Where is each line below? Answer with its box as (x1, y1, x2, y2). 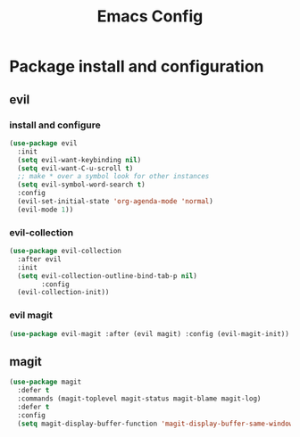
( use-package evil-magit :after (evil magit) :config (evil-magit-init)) (9, 329, 290, 338)
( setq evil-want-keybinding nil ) (17, 155, 142, 164)
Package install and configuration (9, 56, 265, 77)
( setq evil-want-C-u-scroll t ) (17, 163, 134, 173)
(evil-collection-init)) (17, 288, 110, 297)
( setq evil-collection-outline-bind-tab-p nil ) (17, 271, 198, 280)
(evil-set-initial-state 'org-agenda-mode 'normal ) (17, 197, 214, 206)
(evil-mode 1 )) (17, 205, 74, 214)
